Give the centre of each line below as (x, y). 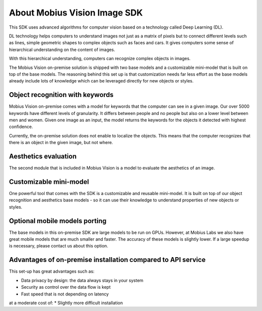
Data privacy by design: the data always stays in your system (82, 280)
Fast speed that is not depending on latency (65, 294)
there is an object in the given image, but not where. (61, 143)
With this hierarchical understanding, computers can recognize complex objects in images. (100, 59)
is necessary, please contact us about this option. (59, 246)
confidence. (21, 127)
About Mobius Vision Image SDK (76, 13)
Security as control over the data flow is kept (66, 287)
